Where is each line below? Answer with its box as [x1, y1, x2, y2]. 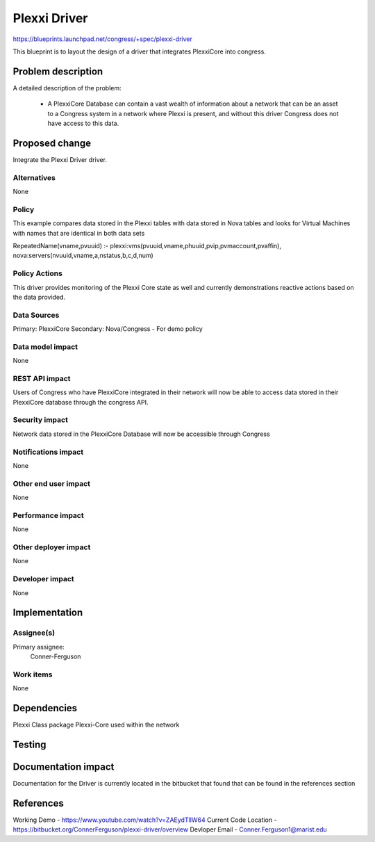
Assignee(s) [12, 628, 56, 638]
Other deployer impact [12, 542, 91, 552]
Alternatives [12, 172, 56, 182]
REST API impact [12, 373, 71, 383]
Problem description [12, 65, 103, 77]
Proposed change [12, 137, 92, 149]
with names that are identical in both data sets [12, 229, 145, 237]
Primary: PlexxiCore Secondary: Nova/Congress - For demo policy [12, 325, 203, 333]
